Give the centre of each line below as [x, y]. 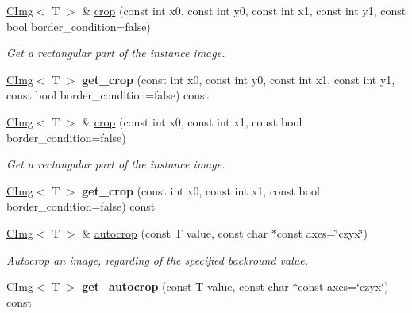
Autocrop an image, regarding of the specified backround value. [158, 259]
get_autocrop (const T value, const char [185, 286]
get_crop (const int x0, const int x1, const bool [201, 190]
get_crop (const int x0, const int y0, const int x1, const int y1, [239, 79]
